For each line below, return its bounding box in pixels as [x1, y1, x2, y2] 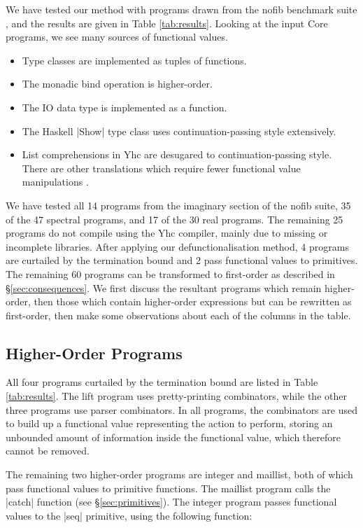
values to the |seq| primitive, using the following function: [6, 508, 252, 522]
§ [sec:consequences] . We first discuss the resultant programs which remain [6, 280, 322, 295]
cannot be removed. [6, 443, 90, 458]
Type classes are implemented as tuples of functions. [22, 53, 247, 67]
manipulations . [22, 174, 89, 189]
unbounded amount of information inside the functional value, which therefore [6, 429, 341, 444]
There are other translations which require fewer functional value [22, 160, 301, 175]
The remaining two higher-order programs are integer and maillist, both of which [6, 467, 353, 482]
